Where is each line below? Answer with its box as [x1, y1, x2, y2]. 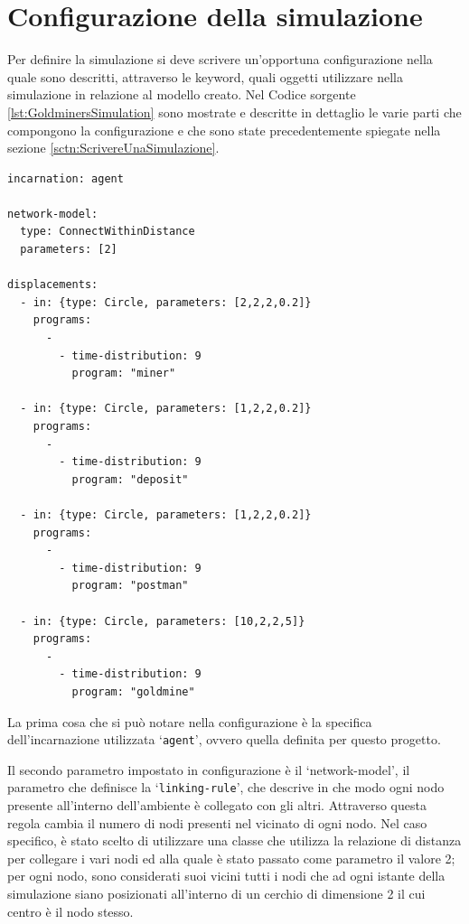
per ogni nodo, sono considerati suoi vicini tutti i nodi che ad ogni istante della [7, 866, 446, 885]
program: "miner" [71, 367, 176, 380]
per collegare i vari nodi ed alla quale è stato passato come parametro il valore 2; [7, 848, 455, 867]
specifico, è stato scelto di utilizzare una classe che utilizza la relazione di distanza [7, 831, 462, 850]
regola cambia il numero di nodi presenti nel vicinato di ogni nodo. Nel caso [7, 813, 427, 832]
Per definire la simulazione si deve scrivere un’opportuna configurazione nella [7, 50, 433, 69]
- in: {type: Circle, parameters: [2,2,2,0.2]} [20, 295, 312, 309]
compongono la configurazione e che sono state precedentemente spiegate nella [7, 120, 441, 139]
